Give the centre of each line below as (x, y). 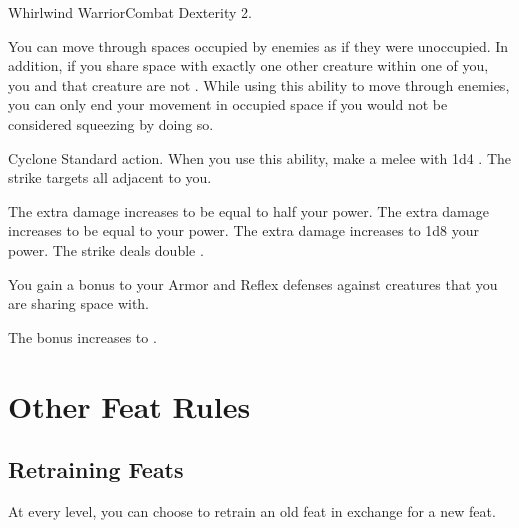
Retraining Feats (96, 469)
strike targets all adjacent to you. (110, 177)
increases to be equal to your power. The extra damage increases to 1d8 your (244, 230)
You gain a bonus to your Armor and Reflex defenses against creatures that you (253, 283)
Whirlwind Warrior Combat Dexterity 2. (130, 12)
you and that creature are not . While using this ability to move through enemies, (259, 84)
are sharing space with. (79, 303)
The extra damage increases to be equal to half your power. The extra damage (248, 210)
